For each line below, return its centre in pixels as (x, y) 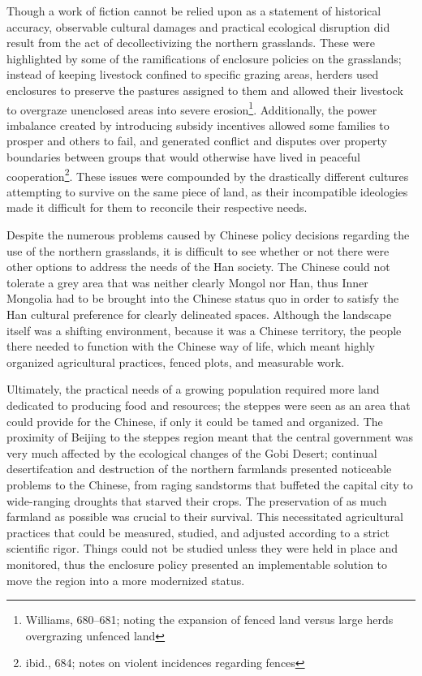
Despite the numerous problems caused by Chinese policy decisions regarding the (208, 235)
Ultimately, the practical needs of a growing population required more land (193, 389)
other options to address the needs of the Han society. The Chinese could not (198, 267)
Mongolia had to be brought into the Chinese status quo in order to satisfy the (203, 298)
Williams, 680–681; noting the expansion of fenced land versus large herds (209, 620)
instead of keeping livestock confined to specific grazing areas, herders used (193, 74)
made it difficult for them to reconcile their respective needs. (157, 207)
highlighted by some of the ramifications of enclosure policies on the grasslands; (204, 58)
